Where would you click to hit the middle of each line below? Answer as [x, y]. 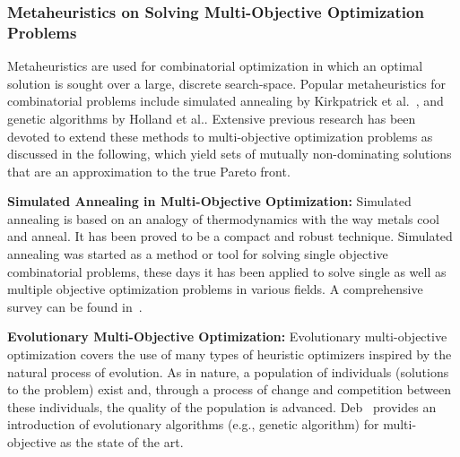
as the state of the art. [122, 442]
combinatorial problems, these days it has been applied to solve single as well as [227, 271]
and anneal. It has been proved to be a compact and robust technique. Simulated [230, 236]
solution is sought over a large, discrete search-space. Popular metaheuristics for [227, 83]
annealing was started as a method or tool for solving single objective [198, 254]
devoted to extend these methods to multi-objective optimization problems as [220, 136]
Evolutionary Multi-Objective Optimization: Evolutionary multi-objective [227, 336]
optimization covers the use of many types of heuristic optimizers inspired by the [230, 354]
